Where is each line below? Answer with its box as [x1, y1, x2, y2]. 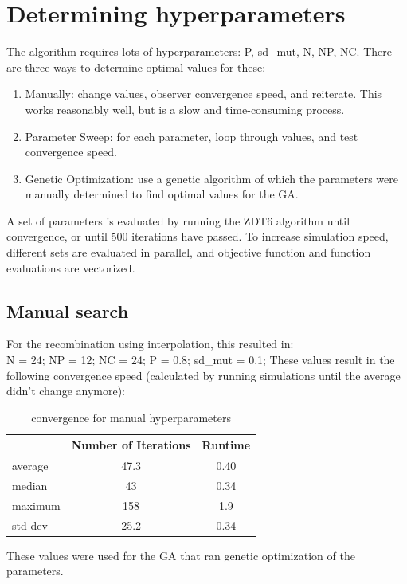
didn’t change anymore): [6, 382, 126, 399]
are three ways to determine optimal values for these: [6, 58, 266, 75]
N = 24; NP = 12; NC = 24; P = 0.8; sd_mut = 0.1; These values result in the [6, 351, 395, 368]
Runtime [202, 437, 251, 453]
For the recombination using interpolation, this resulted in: [6, 335, 294, 352]
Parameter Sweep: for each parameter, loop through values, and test [25, 127, 358, 144]
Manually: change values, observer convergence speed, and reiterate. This [25, 85, 382, 102]
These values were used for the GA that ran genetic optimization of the [6, 547, 355, 563]
